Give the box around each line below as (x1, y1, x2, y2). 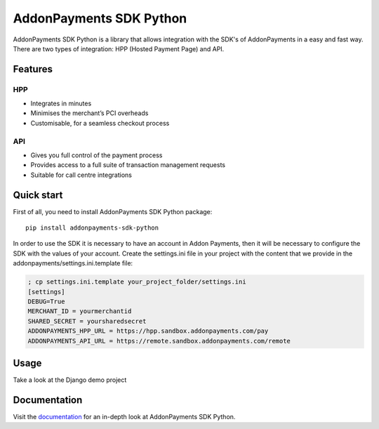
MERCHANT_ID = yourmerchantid (27, 308, 132, 315)
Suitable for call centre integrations (30, 171, 133, 179)
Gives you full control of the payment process (30, 151, 163, 159)
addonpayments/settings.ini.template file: (13, 259, 133, 268)
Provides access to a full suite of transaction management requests (30, 161, 226, 169)
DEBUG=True (27, 298, 65, 305)
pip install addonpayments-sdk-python (25, 224, 159, 232)
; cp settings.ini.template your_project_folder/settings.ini (27, 278, 246, 286)
